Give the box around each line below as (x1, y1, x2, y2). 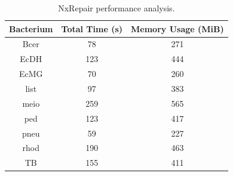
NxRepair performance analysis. (58, 2, 175, 14)
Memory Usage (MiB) (131, 22, 224, 35)
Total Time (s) (61, 22, 123, 35)
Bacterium (9, 22, 53, 35)
